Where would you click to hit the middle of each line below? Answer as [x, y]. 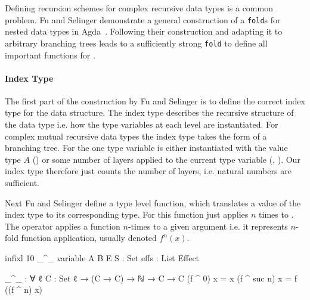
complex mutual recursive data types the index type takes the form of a [136, 136]
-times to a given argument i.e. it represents [208, 226]
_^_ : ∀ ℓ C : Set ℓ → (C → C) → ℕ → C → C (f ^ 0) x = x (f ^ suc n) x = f [151, 278]
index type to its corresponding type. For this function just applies [127, 214]
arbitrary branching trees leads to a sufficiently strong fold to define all [136, 43]
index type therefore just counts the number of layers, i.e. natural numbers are [148, 171]
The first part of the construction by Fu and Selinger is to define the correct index [155, 100]
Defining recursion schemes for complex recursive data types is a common [139, 8]
